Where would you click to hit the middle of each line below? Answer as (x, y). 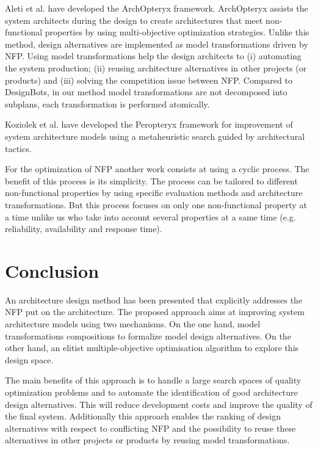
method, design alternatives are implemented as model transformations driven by (157, 44)
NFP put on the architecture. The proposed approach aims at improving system (155, 312)
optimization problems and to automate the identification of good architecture (151, 392)
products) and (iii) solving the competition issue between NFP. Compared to (149, 80)
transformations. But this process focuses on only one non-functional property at (156, 204)
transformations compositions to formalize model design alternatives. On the (148, 336)
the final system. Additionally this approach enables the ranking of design (143, 416)
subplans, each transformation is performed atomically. (107, 103)
